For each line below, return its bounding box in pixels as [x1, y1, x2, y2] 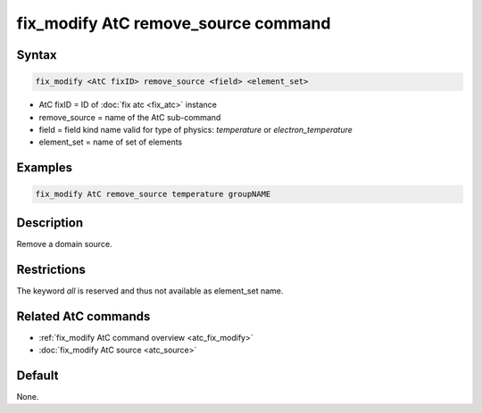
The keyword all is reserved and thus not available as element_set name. [16, 285, 284, 296]
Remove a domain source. [16, 238, 112, 249]
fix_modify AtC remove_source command [16, 13, 331, 33]
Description [16, 215, 84, 230]
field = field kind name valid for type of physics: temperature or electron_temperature [38, 124, 353, 135]
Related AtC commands [16, 309, 151, 324]
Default [16, 368, 59, 383]
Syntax [16, 47, 57, 62]
